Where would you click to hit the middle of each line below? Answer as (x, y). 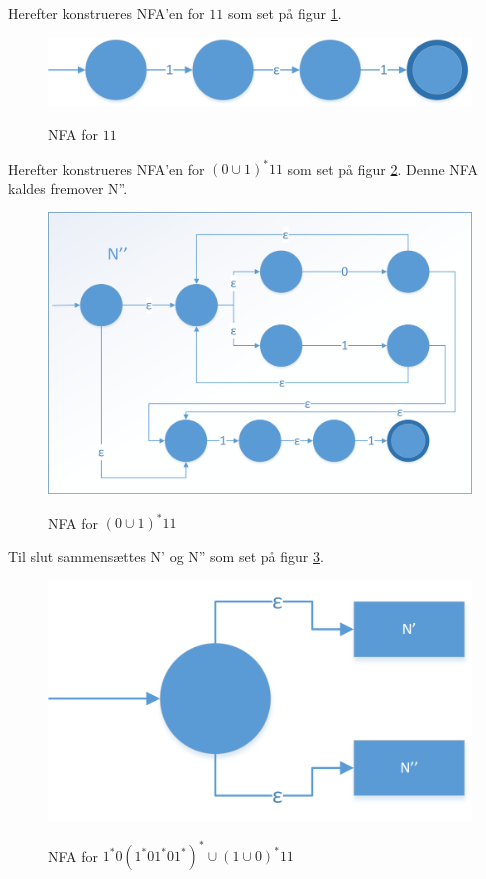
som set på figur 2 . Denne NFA (382, 168)
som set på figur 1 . (284, 13)
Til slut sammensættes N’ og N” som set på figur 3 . (166, 555)
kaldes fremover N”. (68, 187)
